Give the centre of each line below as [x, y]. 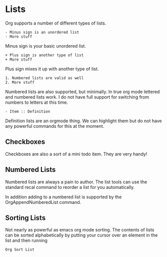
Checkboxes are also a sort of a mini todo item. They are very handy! [76, 154]
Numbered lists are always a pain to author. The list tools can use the [76, 182]
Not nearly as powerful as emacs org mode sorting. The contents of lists [80, 230]
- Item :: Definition [28, 111]
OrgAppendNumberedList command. [43, 202]
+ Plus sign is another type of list [44, 55]
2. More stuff [20, 82]
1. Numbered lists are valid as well [44, 78]
